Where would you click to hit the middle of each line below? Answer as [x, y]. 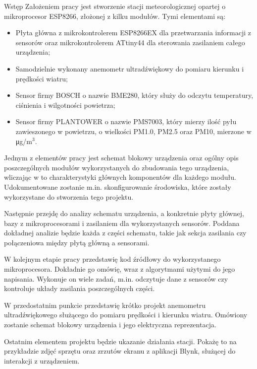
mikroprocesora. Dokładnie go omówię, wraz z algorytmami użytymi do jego [120, 269]
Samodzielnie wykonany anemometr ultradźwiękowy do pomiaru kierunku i [130, 68]
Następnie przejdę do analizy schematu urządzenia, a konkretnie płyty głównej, [124, 213]
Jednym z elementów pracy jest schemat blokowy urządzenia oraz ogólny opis [121, 158]
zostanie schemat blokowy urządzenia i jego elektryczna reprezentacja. [110, 325]
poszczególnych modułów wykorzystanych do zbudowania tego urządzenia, [117, 167]
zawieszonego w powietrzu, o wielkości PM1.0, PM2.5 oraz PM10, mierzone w [133, 131]
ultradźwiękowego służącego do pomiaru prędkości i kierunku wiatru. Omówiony [126, 315]
